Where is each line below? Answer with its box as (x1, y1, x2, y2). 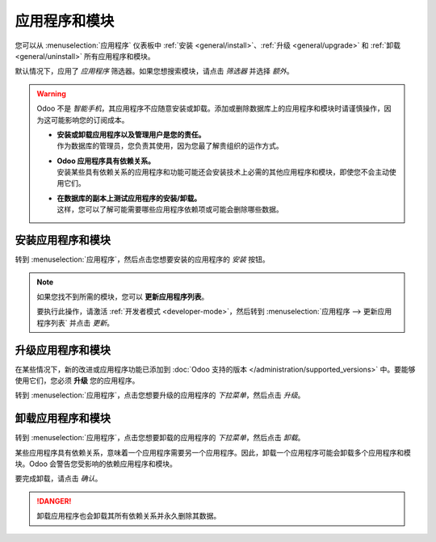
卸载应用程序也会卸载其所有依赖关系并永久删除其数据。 (36, 511, 221, 521)
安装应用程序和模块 (15, 233, 111, 247)
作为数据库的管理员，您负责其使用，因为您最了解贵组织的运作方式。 (57, 141, 283, 151)
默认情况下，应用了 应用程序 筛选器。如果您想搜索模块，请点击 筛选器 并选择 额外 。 (15, 66, 294, 76)
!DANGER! (36, 496, 72, 506)
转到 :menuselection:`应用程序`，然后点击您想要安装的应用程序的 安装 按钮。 (15, 254, 270, 264)
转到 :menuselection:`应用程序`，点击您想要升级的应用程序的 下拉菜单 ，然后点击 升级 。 (15, 390, 305, 400)
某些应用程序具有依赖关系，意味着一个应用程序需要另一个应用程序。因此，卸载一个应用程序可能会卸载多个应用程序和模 (15, 447, 411, 457)
